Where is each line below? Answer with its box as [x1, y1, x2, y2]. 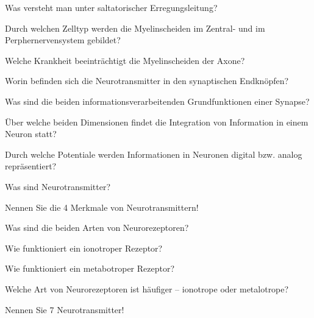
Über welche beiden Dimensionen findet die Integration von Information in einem [5, 115, 309, 128]
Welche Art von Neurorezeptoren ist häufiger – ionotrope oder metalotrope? [5, 282, 289, 295]
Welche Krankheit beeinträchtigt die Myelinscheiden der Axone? [5, 54, 245, 66]
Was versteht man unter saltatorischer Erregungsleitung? [5, 1, 218, 13]
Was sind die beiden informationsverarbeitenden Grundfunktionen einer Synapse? [5, 94, 310, 107]
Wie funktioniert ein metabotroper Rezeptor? [5, 262, 175, 275]
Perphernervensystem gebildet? [5, 34, 121, 46]
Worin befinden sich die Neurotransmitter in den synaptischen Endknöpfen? [5, 74, 289, 87]
